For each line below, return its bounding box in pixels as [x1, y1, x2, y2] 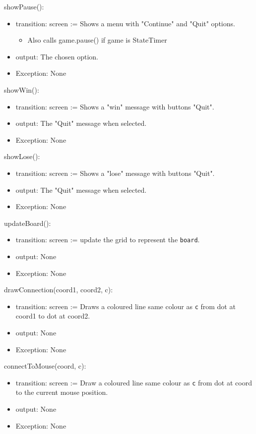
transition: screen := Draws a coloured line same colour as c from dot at [15, 301, 236, 311]
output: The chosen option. [15, 51, 98, 61]
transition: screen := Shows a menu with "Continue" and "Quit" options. [15, 18, 235, 28]
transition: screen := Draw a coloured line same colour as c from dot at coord [15, 377, 252, 387]
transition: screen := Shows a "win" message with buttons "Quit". [15, 101, 214, 111]
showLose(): [4, 151, 40, 162]
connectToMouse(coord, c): [4, 361, 86, 371]
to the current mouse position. [15, 387, 108, 397]
